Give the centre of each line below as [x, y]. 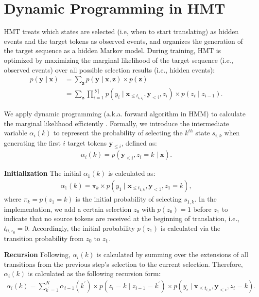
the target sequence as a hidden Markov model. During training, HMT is [112, 50]
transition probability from [44, 238]
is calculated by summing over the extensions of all [172, 254]
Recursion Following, [37, 254]
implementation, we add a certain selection [68, 209]
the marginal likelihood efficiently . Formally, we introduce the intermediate [117, 123]
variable [16, 133]
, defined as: [139, 142]
